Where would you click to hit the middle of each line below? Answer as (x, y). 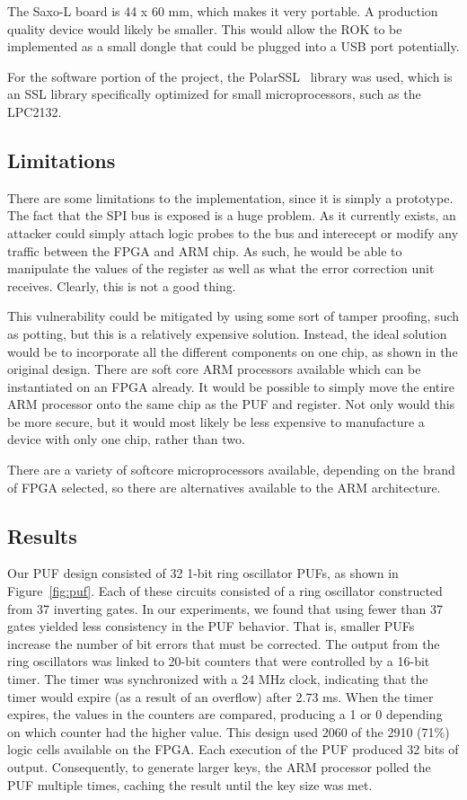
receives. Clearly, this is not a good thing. (122, 285)
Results (42, 535)
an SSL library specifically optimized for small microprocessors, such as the (214, 94)
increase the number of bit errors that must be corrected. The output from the (224, 643)
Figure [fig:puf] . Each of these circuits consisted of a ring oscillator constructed (225, 591)
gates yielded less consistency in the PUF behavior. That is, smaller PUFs (211, 626)
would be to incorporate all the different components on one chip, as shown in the (233, 351)
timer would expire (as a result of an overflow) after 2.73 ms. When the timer (220, 696)
